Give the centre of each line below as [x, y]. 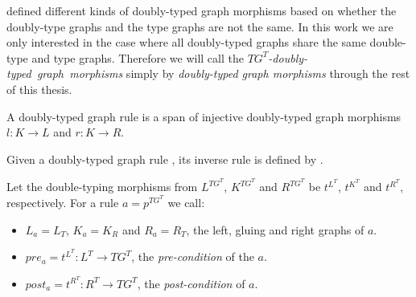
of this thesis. [39, 89]
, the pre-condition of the [193, 256]
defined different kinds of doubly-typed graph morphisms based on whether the [202, 10]
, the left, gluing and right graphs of [275, 229]
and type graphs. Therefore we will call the [138, 57]
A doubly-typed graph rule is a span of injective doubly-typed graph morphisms [204, 116]
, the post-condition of [191, 283]
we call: [186, 202]
